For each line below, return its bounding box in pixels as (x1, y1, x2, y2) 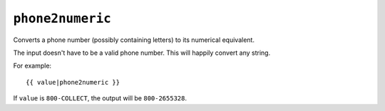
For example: (13, 61, 52, 70)
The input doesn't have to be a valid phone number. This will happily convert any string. (13, 48, 271, 57)
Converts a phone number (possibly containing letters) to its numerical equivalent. (13, 36, 255, 44)
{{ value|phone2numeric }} (26, 78, 120, 86)
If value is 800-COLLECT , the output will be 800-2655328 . (13, 94, 187, 102)
